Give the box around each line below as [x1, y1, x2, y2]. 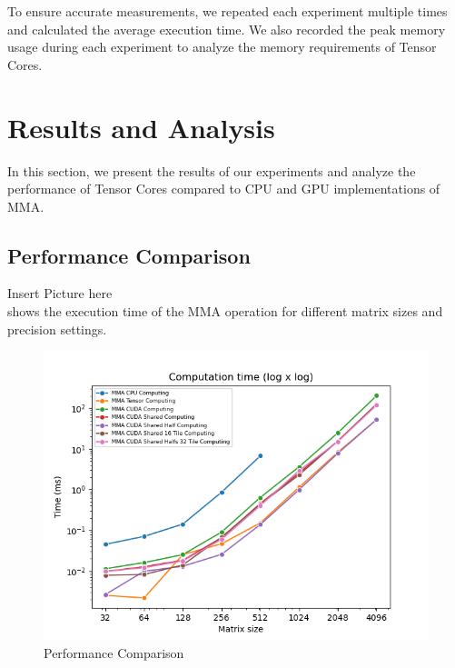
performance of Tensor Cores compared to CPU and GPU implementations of [7, 179, 440, 198]
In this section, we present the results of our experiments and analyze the [7, 161, 416, 180]
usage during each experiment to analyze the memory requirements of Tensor [7, 37, 437, 56]
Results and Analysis [7, 108, 275, 145]
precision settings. [7, 319, 107, 338]
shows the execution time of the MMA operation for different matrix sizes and [7, 302, 443, 321]
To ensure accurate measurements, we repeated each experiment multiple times [7, 2, 448, 20]
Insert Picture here [7, 284, 113, 303]
